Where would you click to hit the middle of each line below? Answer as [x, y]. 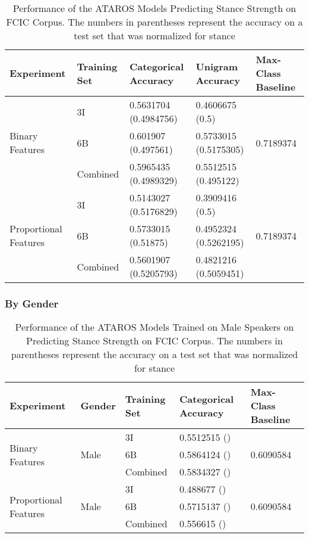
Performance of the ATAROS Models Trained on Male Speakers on [154, 327]
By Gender [32, 303]
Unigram [217, 66]
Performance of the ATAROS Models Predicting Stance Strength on [154, 8]
